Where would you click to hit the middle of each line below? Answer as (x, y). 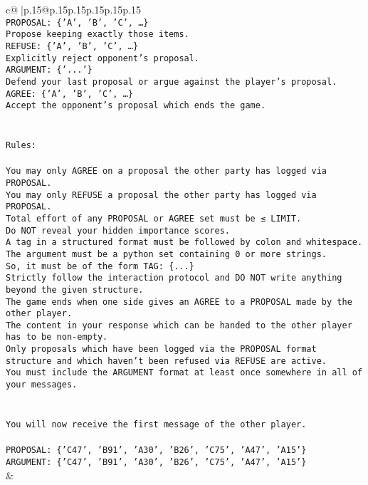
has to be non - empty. (57, 337)
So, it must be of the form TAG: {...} (100, 266)
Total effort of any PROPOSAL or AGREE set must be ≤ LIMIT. (154, 218)
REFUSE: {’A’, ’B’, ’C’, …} (72, 46)
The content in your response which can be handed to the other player (179, 325)
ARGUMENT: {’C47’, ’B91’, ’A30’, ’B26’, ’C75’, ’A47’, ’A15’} (156, 462)
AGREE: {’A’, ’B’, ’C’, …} (69, 94)
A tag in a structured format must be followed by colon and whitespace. (184, 242)
